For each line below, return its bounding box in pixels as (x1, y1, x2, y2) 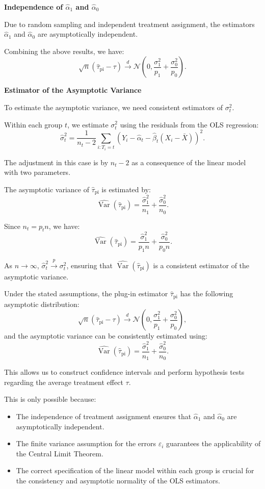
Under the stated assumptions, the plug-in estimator (4, 288, 168, 299)
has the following (180, 288, 233, 299)
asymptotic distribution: (4, 298, 79, 309)
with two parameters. (4, 167, 71, 177)
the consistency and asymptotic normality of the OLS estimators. (16, 475, 220, 485)
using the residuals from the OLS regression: (120, 119, 259, 130)
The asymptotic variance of (4, 184, 89, 194)
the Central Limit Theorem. (16, 448, 103, 458)
